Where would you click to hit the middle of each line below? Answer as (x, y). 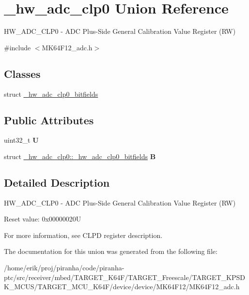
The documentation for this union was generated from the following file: (111, 251)
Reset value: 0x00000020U (43, 219)
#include (17, 47)
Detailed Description (57, 182)
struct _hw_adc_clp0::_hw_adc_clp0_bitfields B (80, 156)
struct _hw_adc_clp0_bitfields (51, 94)
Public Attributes (49, 120)
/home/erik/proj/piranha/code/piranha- (64, 268)
